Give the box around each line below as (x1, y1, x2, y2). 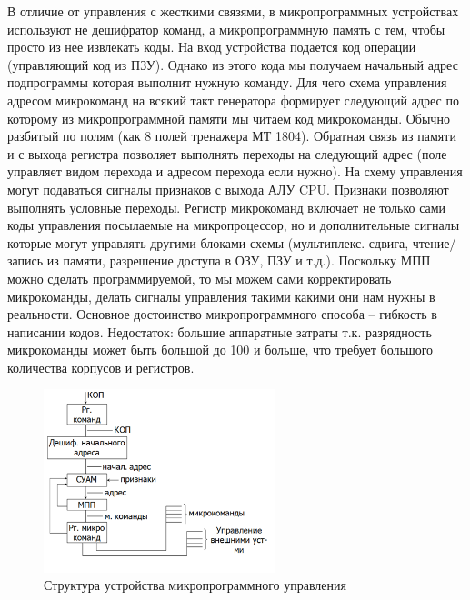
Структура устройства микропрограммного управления (44, 575, 346, 595)
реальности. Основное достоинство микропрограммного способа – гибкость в (7, 305, 437, 324)
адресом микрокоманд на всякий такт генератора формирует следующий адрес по (7, 90, 459, 109)
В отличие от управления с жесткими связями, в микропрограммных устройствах (7, 2, 459, 20)
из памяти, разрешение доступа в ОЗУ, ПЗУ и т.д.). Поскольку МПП (46, 251, 431, 270)
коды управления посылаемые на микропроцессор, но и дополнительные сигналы (7, 215, 460, 235)
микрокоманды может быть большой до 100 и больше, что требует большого (7, 340, 434, 359)
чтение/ (412, 233, 456, 252)
